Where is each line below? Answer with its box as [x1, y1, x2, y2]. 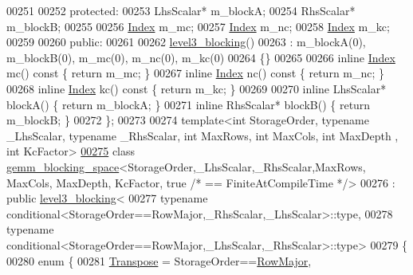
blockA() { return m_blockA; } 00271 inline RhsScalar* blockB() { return [6, 96, 371, 112]
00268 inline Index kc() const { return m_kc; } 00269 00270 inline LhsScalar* [6, 80, 387, 96]
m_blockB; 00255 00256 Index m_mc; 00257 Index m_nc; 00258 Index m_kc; [6, 18, 390, 34]
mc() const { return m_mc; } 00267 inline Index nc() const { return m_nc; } [6, 65, 385, 81]
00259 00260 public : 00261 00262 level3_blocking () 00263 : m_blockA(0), [6, 33, 366, 50]
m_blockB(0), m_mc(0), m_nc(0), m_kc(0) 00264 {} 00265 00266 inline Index [6, 49, 395, 65]
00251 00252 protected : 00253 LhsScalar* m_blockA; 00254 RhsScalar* [6, 2, 356, 18]
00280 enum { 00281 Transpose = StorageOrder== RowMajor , [6, 252, 312, 269]
